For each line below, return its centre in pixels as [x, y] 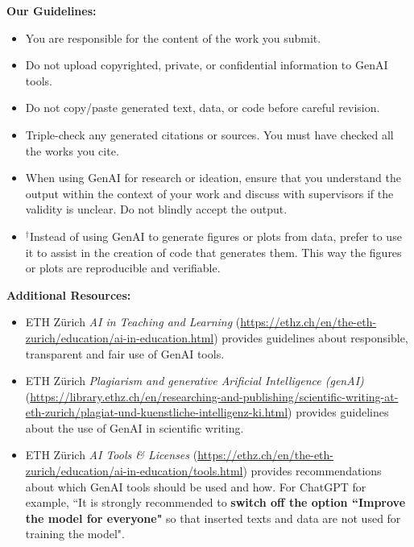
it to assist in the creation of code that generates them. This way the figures [213, 252]
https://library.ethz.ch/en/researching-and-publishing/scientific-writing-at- [214, 396]
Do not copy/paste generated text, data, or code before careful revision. [203, 108]
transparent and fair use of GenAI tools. [125, 353]
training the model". [75, 534]
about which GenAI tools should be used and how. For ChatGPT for [196, 486]
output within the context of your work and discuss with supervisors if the [209, 193]
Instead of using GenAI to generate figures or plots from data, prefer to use [215, 236]
